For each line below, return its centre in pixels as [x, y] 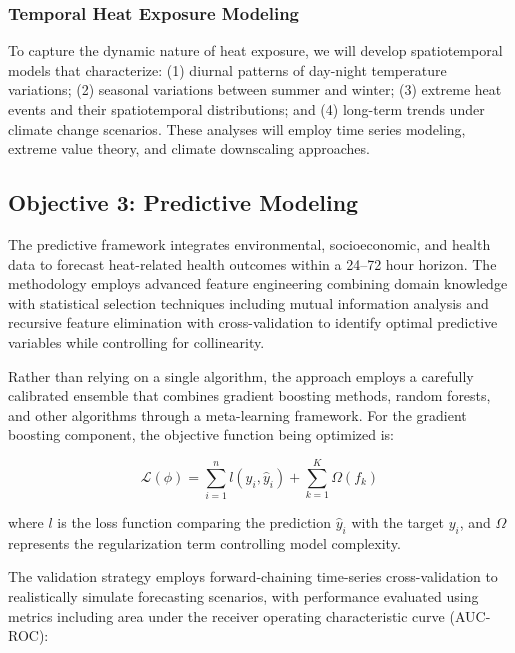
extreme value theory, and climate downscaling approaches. [189, 148]
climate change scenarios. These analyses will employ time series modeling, [237, 128]
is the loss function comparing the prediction [194, 522]
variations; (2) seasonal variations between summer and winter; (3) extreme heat [255, 89]
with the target [398, 522]
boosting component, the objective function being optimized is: [201, 434]
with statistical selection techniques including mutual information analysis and [248, 302]
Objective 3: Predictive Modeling [183, 202]
